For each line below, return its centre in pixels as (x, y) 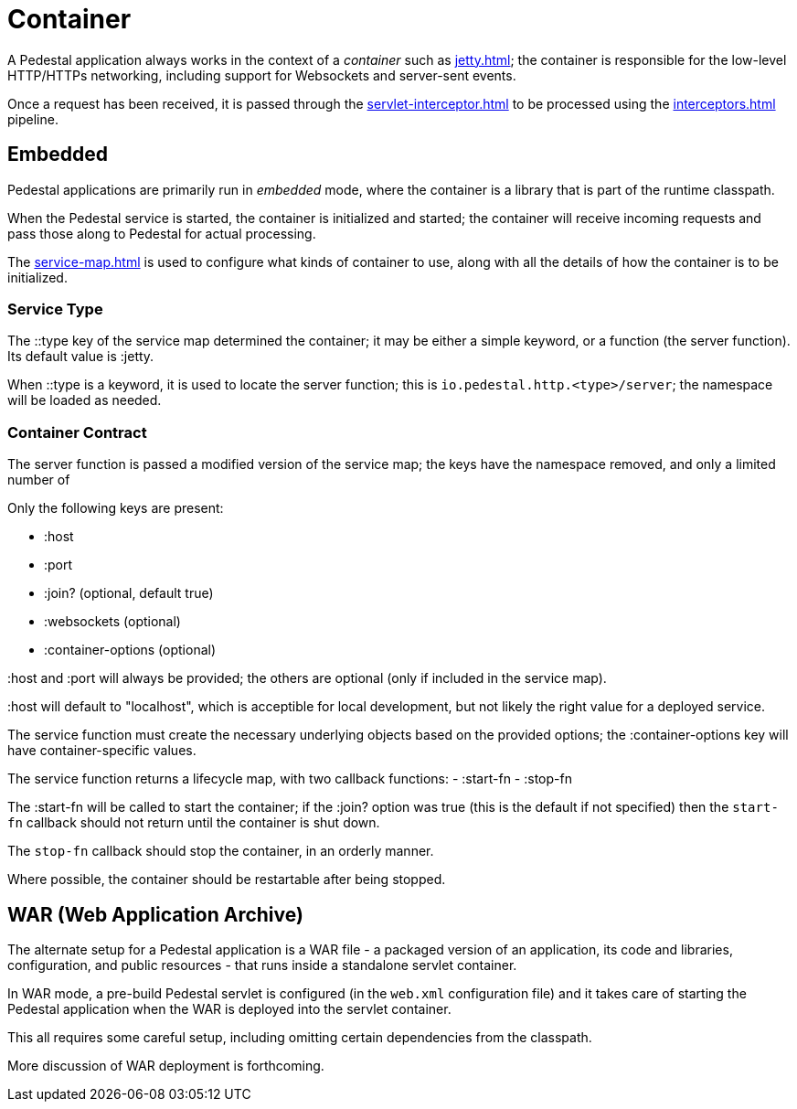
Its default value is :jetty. (81, 357)
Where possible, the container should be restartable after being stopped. (227, 880)
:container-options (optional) (130, 650)
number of (39, 480)
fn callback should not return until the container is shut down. (194, 823)
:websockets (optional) (112, 622)
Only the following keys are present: (116, 508)
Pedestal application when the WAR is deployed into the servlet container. (229, 1008)
